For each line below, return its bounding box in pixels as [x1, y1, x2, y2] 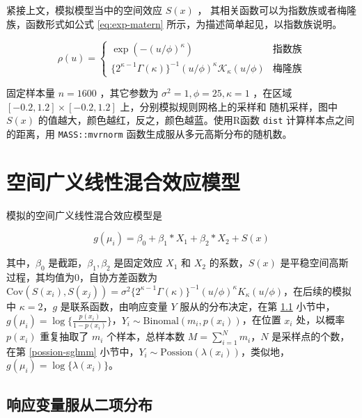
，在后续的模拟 [283, 283, 352, 298]
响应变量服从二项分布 [6, 393, 152, 415]
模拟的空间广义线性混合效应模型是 [6, 207, 162, 222]
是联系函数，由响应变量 [60, 298, 168, 313]
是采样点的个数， [271, 329, 350, 344]
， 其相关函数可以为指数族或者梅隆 [197, 3, 357, 17]
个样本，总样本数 [107, 329, 185, 344]
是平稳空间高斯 [280, 255, 349, 270]
